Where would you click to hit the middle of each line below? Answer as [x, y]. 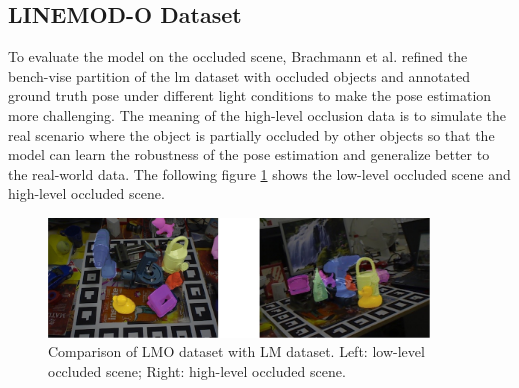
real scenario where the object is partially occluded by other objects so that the [251, 134]
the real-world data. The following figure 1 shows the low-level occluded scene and [259, 173]
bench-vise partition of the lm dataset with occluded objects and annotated [239, 75]
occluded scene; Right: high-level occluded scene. [197, 370]
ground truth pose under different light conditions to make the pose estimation [250, 95]
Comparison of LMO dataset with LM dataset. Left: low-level [236, 351]
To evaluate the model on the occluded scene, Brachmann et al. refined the [238, 56]
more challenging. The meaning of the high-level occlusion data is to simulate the [257, 114]
